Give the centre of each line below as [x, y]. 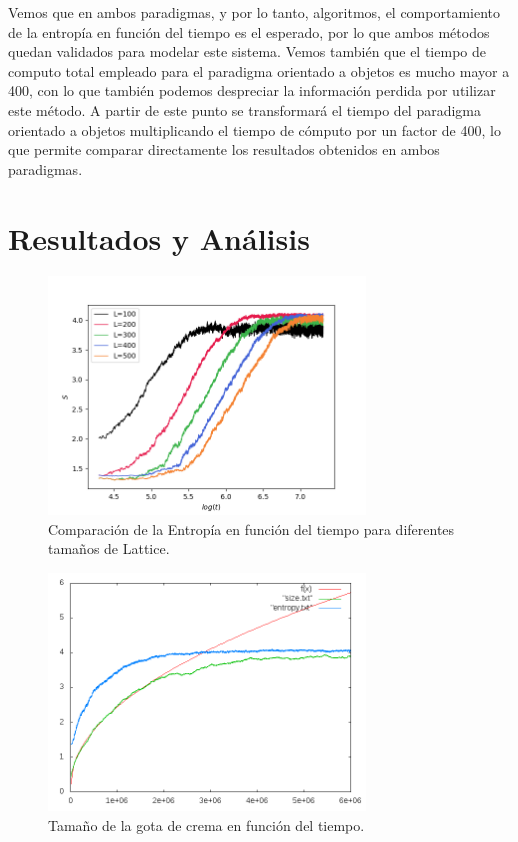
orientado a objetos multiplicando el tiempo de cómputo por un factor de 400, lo [254, 129]
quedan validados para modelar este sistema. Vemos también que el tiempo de [247, 51]
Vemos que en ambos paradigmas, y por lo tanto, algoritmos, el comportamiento [254, 12]
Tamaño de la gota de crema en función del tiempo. [206, 824]
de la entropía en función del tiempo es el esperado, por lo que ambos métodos [249, 31]
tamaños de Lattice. [109, 548]
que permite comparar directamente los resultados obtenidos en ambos [224, 149]
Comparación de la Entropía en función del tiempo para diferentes [251, 528]
